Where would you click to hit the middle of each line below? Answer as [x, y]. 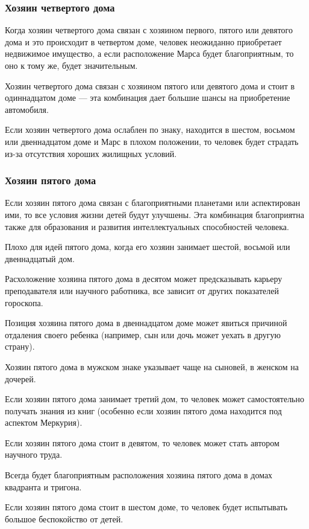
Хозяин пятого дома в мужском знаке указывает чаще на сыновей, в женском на [152, 366]
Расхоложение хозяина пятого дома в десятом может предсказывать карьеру [144, 279]
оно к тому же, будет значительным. [71, 65]
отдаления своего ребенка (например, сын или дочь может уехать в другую [143, 334]
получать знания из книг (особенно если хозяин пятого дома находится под [143, 410]
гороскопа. [24, 302]
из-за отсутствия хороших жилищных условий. [91, 153]
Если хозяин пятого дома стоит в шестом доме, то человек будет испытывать [146, 507]
